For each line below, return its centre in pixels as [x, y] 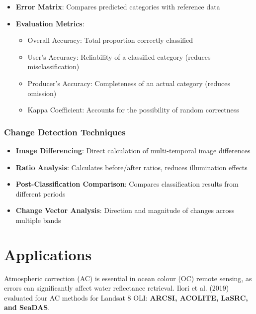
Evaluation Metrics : [50, 23]
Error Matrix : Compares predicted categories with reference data [118, 6]
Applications [48, 254]
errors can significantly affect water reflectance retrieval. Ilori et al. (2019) [117, 288]
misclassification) [53, 66]
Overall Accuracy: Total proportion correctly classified [110, 40]
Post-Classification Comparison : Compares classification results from [127, 184]
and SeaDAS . [27, 307]
